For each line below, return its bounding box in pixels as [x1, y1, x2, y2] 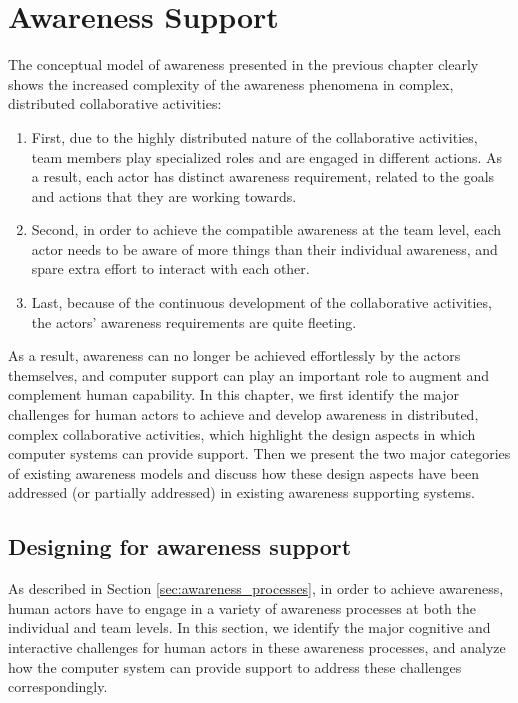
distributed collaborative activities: [8, 93, 222, 114]
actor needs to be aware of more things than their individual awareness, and [31, 238, 498, 259]
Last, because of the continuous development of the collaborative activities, [31, 292, 492, 313]
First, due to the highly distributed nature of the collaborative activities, [31, 126, 478, 147]
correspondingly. [8, 676, 108, 697]
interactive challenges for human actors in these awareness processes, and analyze [8, 636, 506, 657]
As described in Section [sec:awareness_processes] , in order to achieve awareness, [8, 578, 504, 599]
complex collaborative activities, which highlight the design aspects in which [8, 423, 476, 444]
